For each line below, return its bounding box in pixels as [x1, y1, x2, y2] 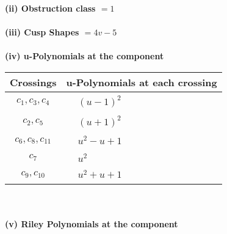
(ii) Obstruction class [5, 2, 96, 14]
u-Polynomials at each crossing [66, 75, 217, 89]
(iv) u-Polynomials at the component [5, 49, 164, 62]
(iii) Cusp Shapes [5, 26, 79, 38]
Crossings [10, 75, 57, 89]
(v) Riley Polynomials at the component [5, 217, 178, 230]
